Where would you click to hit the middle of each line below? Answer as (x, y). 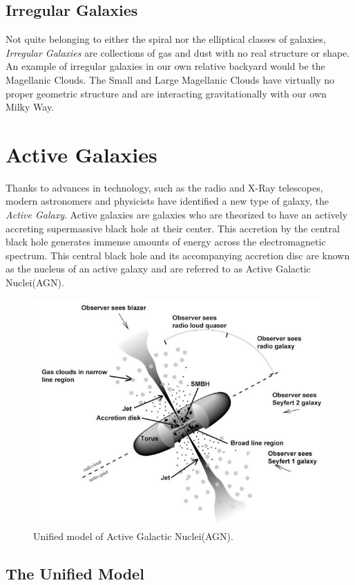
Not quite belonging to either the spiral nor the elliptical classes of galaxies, (166, 39)
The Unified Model (75, 573)
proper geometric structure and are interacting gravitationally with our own (166, 93)
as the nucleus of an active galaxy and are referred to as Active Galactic (158, 269)
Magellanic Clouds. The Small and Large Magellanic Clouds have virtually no (170, 79)
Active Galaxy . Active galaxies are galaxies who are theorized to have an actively (177, 215)
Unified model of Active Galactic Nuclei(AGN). (133, 536)
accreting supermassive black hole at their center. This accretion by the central (173, 228)
